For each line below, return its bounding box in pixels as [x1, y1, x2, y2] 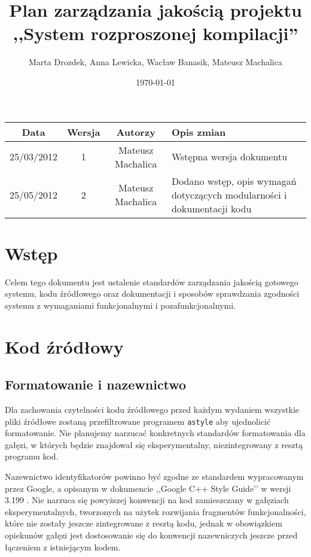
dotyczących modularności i [171, 187, 287, 202]
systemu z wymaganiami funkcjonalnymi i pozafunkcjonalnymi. [5, 299, 236, 311]
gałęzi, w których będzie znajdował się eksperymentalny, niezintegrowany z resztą [5, 438, 303, 451]
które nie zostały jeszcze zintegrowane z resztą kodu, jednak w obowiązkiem [5, 517, 282, 529]
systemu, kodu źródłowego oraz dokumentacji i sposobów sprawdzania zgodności [5, 287, 300, 300]
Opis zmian [171, 124, 226, 139]
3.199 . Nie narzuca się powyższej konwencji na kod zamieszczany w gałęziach [5, 494, 289, 506]
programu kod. [5, 450, 59, 462]
